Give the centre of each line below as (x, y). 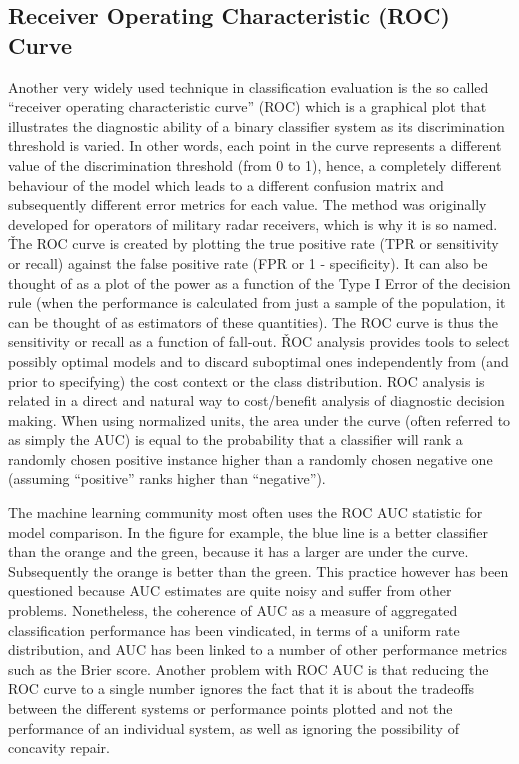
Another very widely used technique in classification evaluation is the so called (248, 86)
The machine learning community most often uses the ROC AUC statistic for (245, 512)
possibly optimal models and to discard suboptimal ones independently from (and (258, 360)
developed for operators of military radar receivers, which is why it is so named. (253, 223)
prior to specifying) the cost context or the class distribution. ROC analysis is (246, 380)
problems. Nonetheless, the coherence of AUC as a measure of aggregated (233, 610)
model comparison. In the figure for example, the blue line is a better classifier (248, 531)
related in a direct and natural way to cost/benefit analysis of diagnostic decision (256, 400)
